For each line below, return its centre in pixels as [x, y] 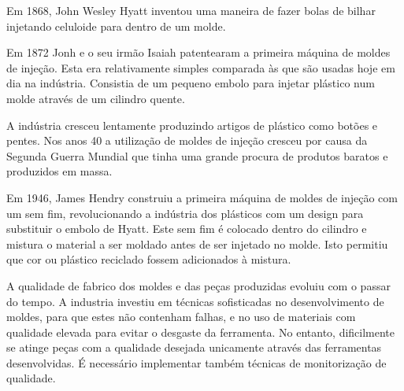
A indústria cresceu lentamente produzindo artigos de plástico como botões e [192, 125]
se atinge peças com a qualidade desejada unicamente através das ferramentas [194, 347]
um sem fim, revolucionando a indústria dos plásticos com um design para [185, 213]
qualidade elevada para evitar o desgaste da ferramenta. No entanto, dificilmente [201, 332]
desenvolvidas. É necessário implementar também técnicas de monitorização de [196, 362]
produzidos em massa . [59, 171]
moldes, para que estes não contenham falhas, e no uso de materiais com [181, 317]
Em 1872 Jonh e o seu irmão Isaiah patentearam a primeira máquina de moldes [198, 52]
